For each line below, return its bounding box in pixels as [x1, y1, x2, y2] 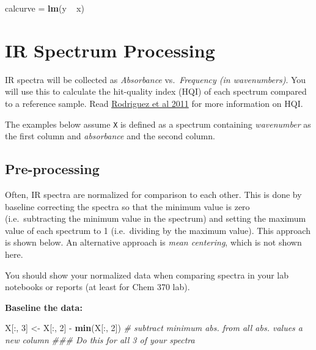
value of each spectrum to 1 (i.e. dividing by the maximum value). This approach [5, 224, 310, 236]
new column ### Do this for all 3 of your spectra [5, 333, 195, 346]
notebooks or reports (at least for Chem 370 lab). [5, 280, 190, 293]
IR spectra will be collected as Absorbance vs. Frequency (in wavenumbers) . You [5, 73, 306, 86]
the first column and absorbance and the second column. [5, 129, 215, 142]
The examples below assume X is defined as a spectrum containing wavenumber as [5, 117, 311, 130]
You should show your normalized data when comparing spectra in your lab [5, 268, 289, 281]
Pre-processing [5, 159, 100, 178]
